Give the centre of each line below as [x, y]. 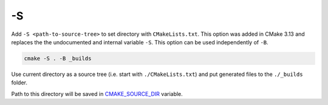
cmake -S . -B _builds [58, 58]
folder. [19, 83]
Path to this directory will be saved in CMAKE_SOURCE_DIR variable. [97, 93]
